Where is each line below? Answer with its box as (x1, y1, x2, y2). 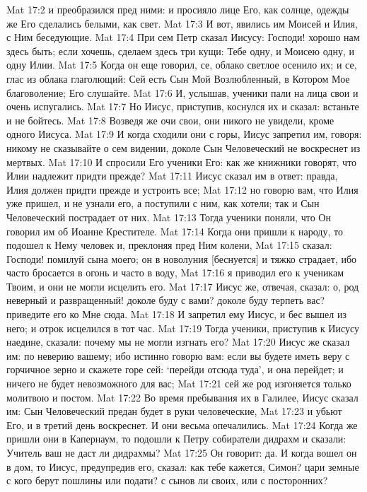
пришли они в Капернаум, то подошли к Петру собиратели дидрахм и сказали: (6, 431, 346, 446)
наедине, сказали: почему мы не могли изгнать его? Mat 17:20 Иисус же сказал (6, 334, 350, 349)
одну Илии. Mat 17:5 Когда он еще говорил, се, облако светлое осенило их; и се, (6, 57, 357, 72)
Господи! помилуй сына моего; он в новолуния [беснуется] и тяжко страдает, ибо (6, 251, 357, 266)
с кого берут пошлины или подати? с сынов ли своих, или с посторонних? (6, 473, 328, 488)
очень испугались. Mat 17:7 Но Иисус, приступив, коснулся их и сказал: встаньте (6, 99, 359, 114)
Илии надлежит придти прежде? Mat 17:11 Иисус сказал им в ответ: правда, (6, 168, 338, 183)
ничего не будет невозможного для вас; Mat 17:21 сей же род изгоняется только (6, 376, 351, 391)
